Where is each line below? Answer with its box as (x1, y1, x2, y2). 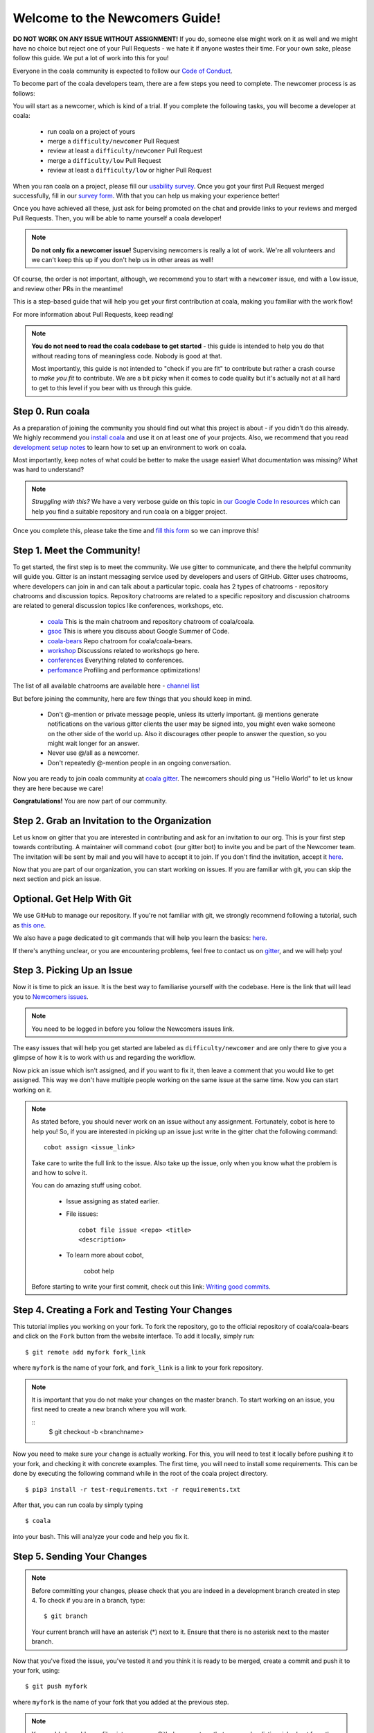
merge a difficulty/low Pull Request (47, 156, 161, 164)
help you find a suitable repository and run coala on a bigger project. (31, 507, 228, 516)
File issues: (66, 1210, 98, 1218)
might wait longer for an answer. (47, 739, 140, 748)
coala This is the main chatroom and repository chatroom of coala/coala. (47, 617, 256, 625)
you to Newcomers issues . (12, 992, 89, 1001)
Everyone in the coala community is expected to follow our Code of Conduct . (12, 67, 233, 75)
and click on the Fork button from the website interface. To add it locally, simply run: (12, 1332, 256, 1341)
